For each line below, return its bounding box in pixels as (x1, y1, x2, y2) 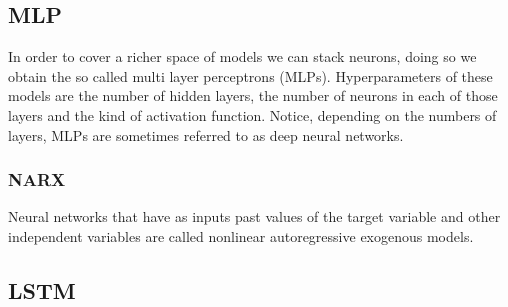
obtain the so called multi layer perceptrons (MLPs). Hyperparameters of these (8, 65, 493, 86)
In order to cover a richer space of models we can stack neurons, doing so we (8, 46, 477, 67)
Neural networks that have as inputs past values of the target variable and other (8, 206, 501, 227)
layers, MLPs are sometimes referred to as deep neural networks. (8, 124, 404, 145)
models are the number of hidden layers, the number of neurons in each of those (8, 85, 498, 106)
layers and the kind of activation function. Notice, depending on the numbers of (8, 104, 497, 125)
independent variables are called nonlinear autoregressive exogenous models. (8, 225, 474, 246)
